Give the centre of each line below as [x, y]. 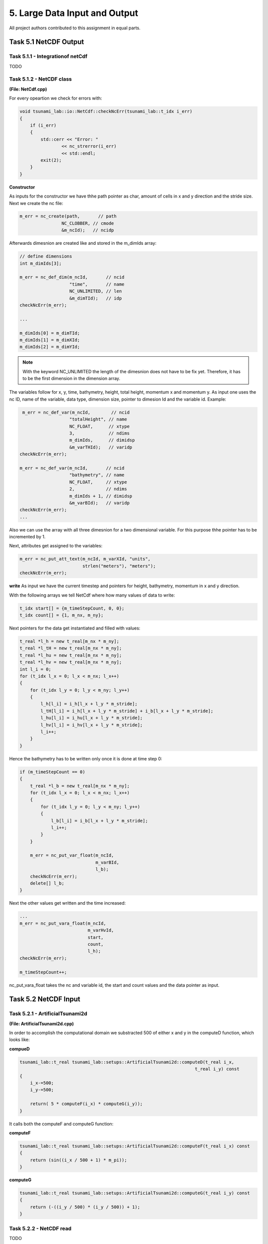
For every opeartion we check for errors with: [56, 98]
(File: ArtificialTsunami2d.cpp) [41, 1024]
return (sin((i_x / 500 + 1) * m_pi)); [79, 1160]
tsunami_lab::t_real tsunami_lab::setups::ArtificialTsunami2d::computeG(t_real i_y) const [135, 1193]
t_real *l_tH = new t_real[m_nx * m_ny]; [71, 648]
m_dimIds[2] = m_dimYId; [50, 347]
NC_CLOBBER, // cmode [88, 223]
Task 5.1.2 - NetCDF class [40, 79]
